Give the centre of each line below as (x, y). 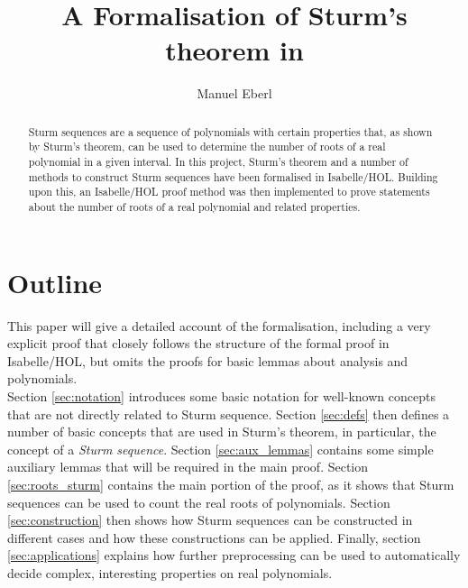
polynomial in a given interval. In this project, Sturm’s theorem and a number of (218, 162)
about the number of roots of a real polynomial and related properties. (194, 206)
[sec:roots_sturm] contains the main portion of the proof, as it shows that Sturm (231, 484)
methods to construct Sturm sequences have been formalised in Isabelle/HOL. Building (233, 176)
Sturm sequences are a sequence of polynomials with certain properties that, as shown (230, 131)
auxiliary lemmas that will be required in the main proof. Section (188, 467)
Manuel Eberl (234, 93)
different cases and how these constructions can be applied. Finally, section (214, 537)
